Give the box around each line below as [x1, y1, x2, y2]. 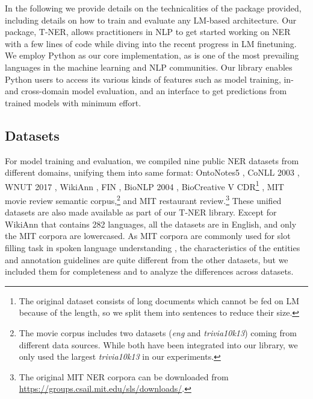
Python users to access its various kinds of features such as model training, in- [5, 72, 294, 85]
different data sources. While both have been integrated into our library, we [19, 338, 298, 351]
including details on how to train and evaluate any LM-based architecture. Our [5, 13, 297, 26]
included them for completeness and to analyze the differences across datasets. [5, 265, 294, 278]
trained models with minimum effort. [5, 96, 141, 109]
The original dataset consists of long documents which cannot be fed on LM [19, 294, 300, 307]
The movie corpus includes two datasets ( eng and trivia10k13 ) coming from [19, 326, 297, 339]
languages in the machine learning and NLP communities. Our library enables [5, 60, 293, 73]
